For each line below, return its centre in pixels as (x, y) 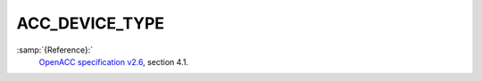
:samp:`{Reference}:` (55, 50)
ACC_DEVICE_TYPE (91, 23)
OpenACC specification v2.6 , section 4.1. (114, 61)
